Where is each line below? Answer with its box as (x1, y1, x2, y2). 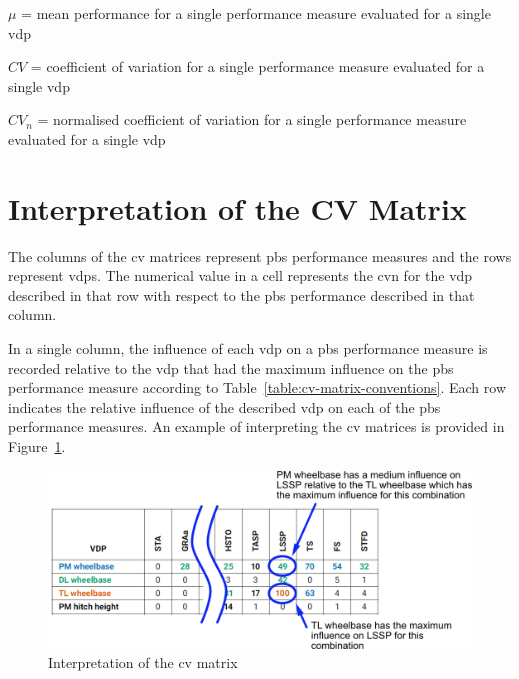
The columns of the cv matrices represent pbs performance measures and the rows (8, 245, 512, 266)
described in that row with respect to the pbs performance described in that (8, 284, 475, 305)
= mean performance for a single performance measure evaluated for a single (21, 3, 491, 23)
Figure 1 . (8, 436, 66, 457)
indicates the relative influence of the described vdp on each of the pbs (8, 396, 441, 417)
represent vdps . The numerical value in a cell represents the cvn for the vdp (8, 265, 473, 286)
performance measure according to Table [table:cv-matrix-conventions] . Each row (8, 377, 506, 398)
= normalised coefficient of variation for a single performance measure (37, 109, 467, 130)
